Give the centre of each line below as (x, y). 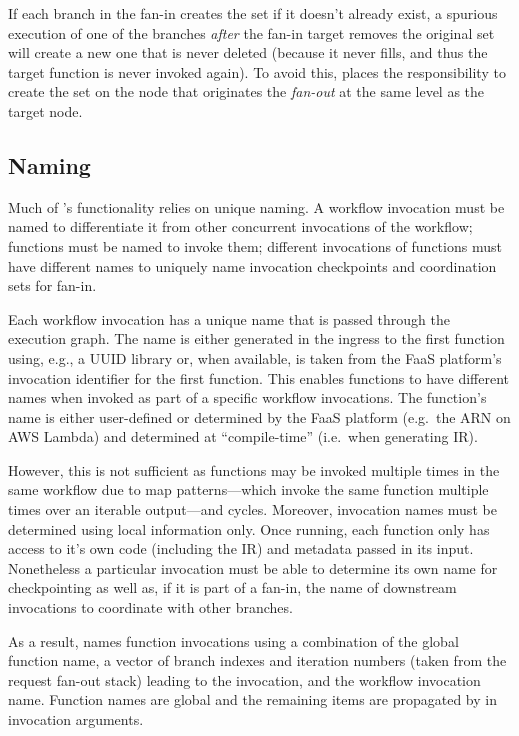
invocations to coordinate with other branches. (150, 607)
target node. (45, 110)
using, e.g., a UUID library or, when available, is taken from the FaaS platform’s (255, 357)
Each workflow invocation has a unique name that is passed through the (229, 318)
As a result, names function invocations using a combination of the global (233, 640)
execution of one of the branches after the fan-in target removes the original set (251, 32)
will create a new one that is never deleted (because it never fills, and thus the (248, 52)
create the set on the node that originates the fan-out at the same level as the (246, 91)
